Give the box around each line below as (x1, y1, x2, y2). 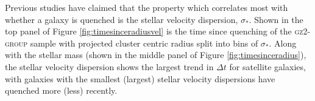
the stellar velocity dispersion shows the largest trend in (5, 60, 214, 73)
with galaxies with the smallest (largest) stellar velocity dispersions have (5, 72, 275, 85)
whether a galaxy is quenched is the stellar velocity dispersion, (5, 13, 238, 25)
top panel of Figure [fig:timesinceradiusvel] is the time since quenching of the (5, 25, 292, 37)
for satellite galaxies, (229, 60, 306, 73)
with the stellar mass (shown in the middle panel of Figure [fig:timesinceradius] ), (5, 48, 306, 61)
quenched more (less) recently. (5, 84, 118, 97)
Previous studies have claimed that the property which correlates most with (5, 1, 288, 13)
